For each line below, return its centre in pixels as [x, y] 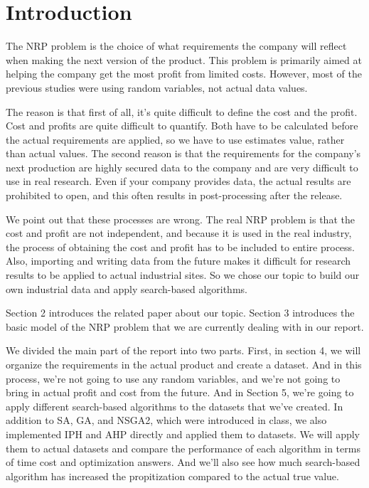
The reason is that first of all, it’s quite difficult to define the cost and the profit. [182, 111]
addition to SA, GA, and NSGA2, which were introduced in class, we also [166, 420]
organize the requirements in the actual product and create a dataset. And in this [184, 364]
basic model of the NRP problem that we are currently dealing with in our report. [185, 326]
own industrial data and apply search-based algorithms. [127, 288]
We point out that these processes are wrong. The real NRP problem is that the [180, 219]
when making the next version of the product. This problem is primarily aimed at [184, 59]
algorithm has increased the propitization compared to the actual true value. [172, 476]
